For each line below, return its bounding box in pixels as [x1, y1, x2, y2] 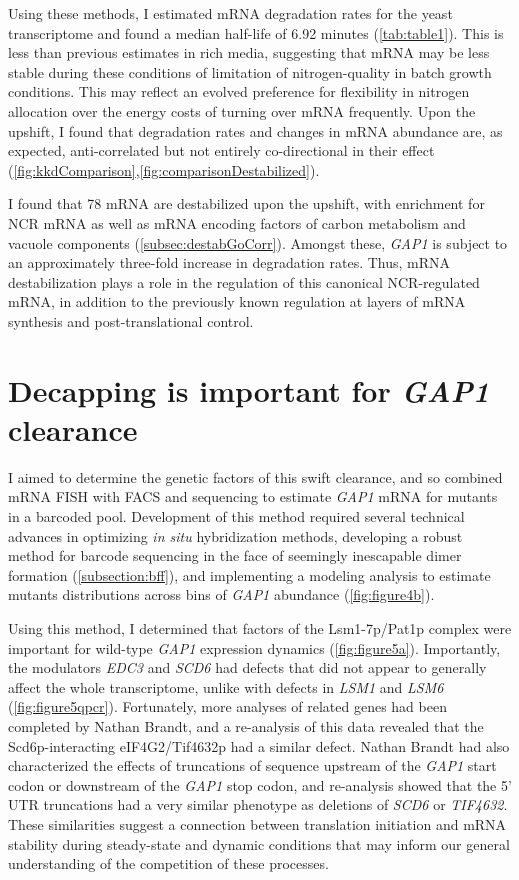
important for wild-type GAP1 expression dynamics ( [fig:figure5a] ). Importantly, [8, 637, 501, 658]
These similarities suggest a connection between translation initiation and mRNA [8, 813, 507, 834]
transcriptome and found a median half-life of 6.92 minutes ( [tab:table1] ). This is [8, 22, 504, 43]
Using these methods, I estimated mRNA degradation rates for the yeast [8, 3, 453, 23]
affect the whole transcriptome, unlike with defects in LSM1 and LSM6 [8, 676, 444, 697]
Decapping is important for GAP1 [8, 369, 490, 411]
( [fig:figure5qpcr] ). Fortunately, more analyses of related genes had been [8, 696, 447, 717]
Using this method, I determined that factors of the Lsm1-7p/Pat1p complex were [8, 617, 512, 638]
